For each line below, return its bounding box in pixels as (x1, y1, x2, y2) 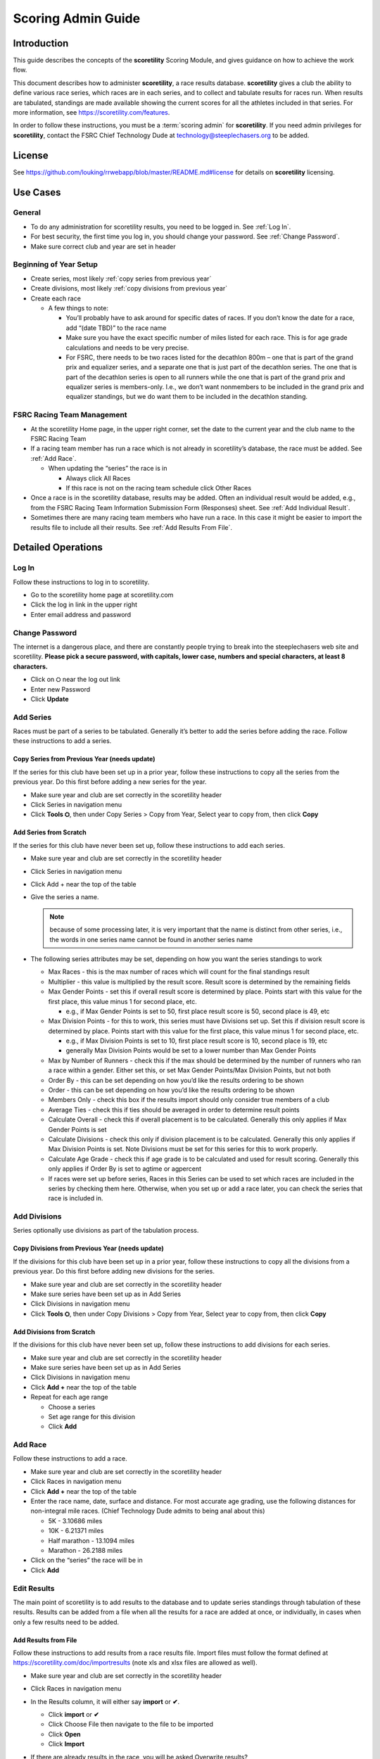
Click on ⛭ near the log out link (30, 675, 121, 684)
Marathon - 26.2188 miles (48, 1546, 123, 1554)
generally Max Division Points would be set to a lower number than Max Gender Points (65, 1046, 317, 1055)
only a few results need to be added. (13, 1618, 120, 1626)
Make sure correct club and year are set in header (30, 242, 176, 250)
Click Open (48, 1729, 81, 1738)
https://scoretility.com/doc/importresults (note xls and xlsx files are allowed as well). (13, 1658, 258, 1667)
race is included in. (48, 1194, 103, 1202)
